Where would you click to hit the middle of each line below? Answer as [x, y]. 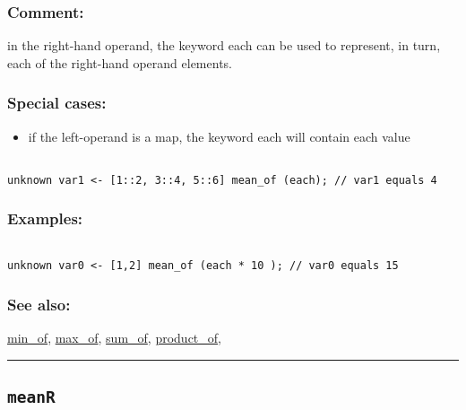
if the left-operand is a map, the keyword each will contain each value [219, 136]
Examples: [45, 218]
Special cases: [57, 103]
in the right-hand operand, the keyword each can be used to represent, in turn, [224, 45]
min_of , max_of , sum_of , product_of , [114, 338]
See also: [39, 304]
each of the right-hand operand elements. [120, 62]
